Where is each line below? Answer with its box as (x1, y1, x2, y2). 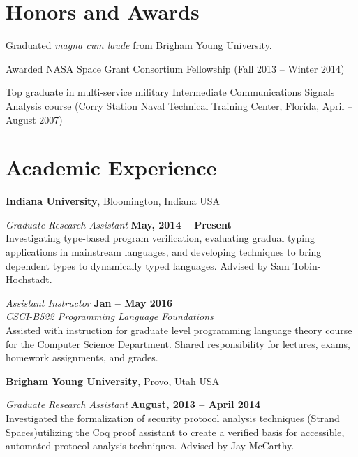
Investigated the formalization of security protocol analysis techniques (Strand (6, 410, 340, 425)
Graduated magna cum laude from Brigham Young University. (6, 38, 272, 52)
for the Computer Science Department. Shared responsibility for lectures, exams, (6, 336, 350, 351)
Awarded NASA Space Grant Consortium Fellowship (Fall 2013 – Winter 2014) (6, 61, 345, 75)
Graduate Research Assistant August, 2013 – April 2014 (6, 397, 260, 412)
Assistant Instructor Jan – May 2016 (6, 295, 172, 310)
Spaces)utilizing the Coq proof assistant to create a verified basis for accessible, (6, 424, 345, 439)
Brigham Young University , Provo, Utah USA (6, 373, 220, 388)
